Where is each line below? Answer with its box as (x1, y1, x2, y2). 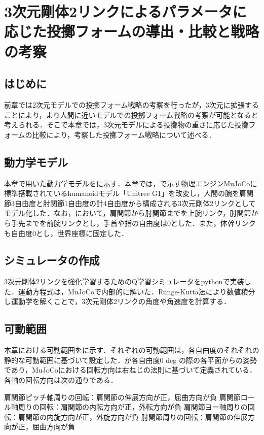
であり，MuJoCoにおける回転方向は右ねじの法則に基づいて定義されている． (4, 364, 256, 375)
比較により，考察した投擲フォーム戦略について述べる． (32, 129, 216, 140)
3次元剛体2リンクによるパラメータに (4, 1, 247, 22)
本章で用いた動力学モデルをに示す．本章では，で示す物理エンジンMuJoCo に (4, 178, 257, 188)
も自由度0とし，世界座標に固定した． (4, 227, 128, 238)
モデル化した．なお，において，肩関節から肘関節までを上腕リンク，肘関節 (4, 208, 251, 218)
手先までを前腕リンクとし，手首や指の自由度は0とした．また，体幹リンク (11, 217, 256, 228)
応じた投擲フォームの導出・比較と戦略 (4, 21, 259, 42)
